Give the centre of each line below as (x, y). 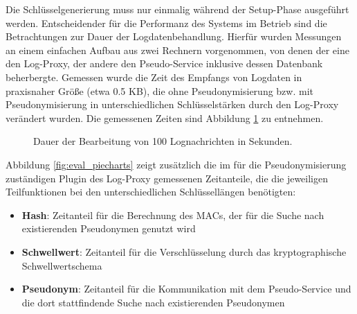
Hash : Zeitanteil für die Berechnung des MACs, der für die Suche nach (173, 215)
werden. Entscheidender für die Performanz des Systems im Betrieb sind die (166, 23)
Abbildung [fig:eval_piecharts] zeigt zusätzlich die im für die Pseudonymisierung (176, 164)
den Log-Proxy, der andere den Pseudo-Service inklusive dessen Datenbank (164, 63)
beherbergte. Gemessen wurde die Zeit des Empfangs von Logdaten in (154, 77)
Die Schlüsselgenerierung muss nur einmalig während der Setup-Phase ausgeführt (177, 9)
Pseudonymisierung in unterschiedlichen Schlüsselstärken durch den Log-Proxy (172, 104)
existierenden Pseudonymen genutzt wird (109, 228)
